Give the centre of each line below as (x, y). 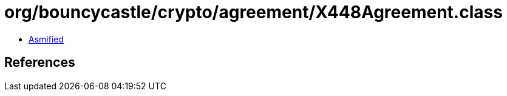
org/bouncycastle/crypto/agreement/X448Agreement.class (253, 12)
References (40, 63)
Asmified (46, 39)
